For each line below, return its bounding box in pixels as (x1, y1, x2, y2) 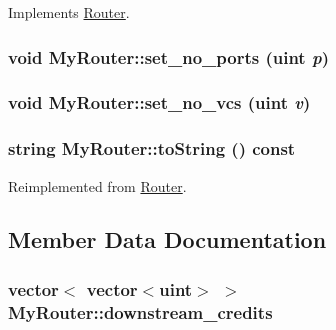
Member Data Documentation (8, 224, 327, 255)
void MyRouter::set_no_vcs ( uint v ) (8, 90, 311, 115)
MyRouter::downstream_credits (8, 299, 273, 324)
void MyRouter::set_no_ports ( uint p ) (8, 44, 329, 69)
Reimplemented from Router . (8, 175, 187, 196)
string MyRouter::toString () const (8, 136, 296, 161)
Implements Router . (8, 2, 130, 22)
